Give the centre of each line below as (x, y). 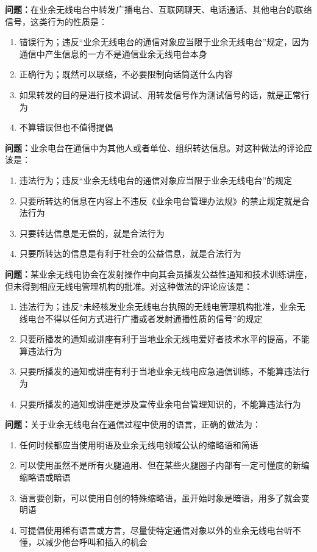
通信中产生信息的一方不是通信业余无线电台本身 (113, 53)
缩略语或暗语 (45, 477)
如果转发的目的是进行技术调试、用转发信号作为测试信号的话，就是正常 (160, 94)
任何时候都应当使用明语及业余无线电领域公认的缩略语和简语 (139, 444)
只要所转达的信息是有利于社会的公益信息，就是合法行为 (130, 253)
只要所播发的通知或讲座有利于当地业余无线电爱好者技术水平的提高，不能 (164, 339)
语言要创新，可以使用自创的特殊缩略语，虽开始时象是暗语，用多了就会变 (164, 497)
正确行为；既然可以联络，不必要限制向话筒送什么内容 (126, 74)
